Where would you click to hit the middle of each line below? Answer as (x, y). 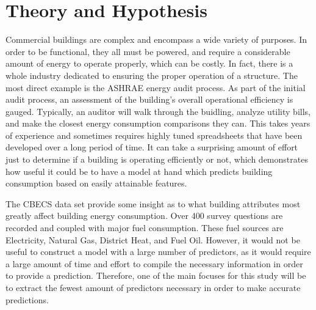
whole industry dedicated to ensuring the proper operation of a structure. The (152, 75)
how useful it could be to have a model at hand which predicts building (139, 171)
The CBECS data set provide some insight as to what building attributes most (153, 203)
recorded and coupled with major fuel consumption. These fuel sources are (145, 228)
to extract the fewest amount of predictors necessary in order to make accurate (153, 287)
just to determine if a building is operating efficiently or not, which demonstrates (157, 159)
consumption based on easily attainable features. (96, 183)
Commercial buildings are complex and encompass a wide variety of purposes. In (156, 39)
